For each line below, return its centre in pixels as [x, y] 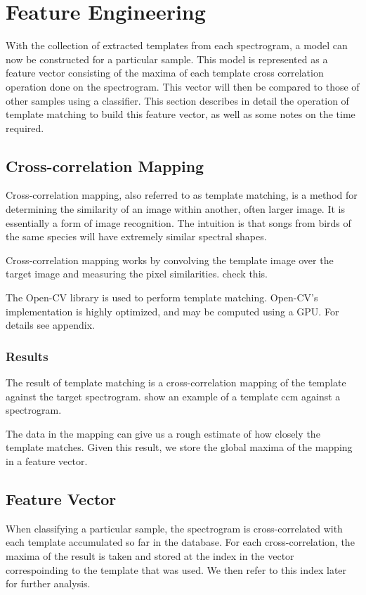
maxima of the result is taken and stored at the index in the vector [150, 556]
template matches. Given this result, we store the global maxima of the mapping [179, 447]
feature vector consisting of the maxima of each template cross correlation [165, 73]
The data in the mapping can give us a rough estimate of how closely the [163, 433]
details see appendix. [50, 325]
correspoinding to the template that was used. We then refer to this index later [176, 569]
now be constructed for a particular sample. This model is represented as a [167, 59]
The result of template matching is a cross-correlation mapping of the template [176, 382]
